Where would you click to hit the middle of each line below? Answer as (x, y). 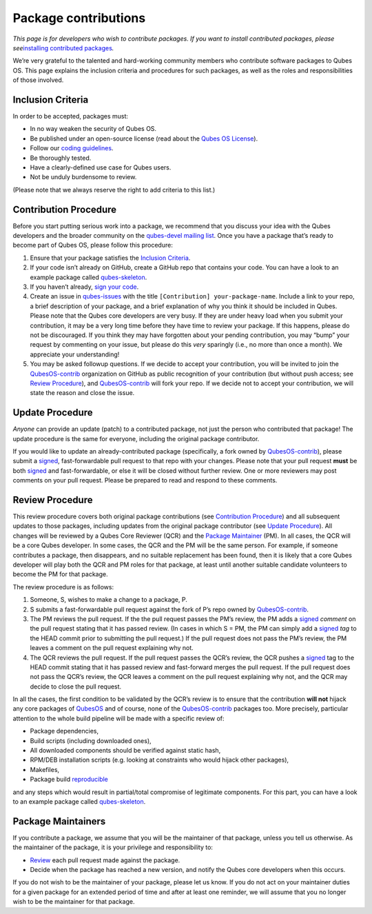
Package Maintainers (59, 821)
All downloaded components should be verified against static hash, (125, 751)
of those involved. (38, 80)
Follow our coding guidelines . (72, 148)
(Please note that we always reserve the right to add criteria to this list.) (114, 190)
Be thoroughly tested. (61, 158)
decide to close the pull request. (76, 687)
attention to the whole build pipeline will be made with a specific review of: (118, 718)
